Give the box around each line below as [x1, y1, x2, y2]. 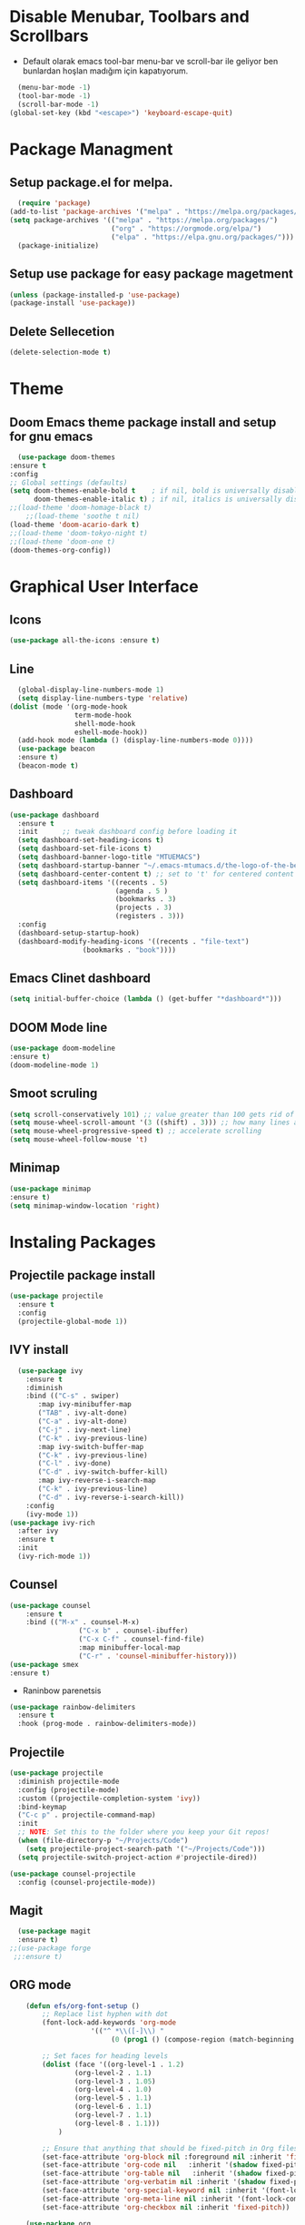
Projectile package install [9, 1268, 156, 1283]
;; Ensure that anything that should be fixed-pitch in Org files [42, 2143, 299, 2152]
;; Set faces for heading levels [42, 2051, 169, 2061]
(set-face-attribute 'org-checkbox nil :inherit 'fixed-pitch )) [42, 2202, 290, 2211]
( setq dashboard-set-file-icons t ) [17, 844, 152, 854]
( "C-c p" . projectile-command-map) [17, 1810, 156, 1820]
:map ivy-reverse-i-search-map [37, 1476, 156, 1485]
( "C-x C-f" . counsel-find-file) [78, 1635, 205, 1644]
